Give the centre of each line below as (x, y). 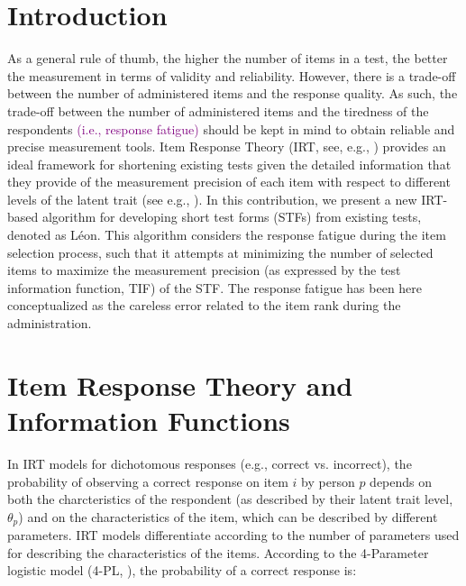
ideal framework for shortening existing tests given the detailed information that (229, 164)
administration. (50, 323)
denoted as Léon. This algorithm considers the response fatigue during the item (227, 235)
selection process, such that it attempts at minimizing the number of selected (220, 252)
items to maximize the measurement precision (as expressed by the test (204, 270)
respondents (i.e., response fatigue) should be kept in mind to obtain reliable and (231, 128)
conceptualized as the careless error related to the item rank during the (204, 305)
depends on (401, 481)
